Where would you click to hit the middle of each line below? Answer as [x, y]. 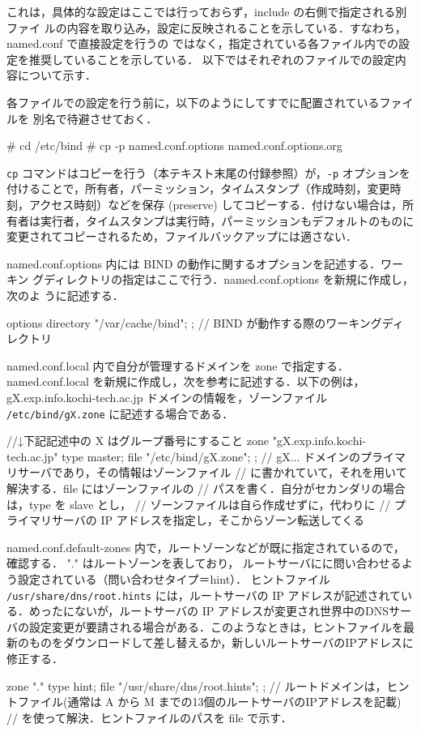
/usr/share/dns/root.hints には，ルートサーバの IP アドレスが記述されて [204, 595]
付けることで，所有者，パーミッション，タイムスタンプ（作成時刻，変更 [198, 188]
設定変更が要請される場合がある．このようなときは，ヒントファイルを [216, 626]
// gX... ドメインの [311, 456]
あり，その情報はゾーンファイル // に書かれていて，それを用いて [235, 472]
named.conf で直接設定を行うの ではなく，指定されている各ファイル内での [203, 43]
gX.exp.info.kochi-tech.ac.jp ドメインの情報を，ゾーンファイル [167, 397]
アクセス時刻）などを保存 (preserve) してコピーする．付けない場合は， [216, 204]
